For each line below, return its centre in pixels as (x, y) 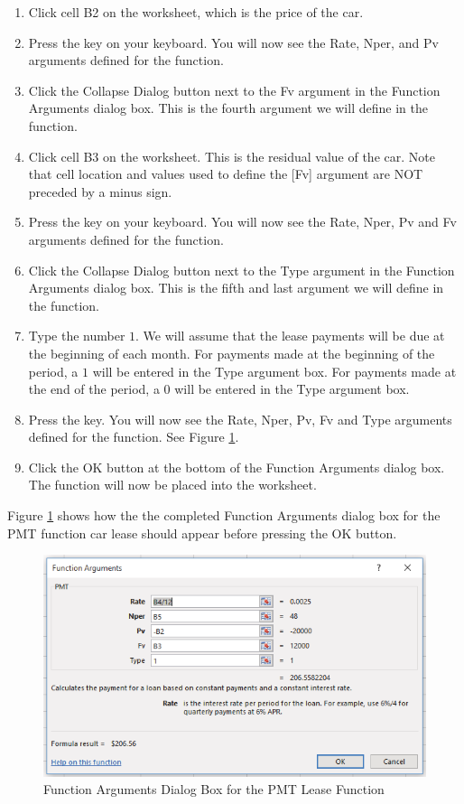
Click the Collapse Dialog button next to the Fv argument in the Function (234, 90)
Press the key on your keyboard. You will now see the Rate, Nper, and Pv (233, 42)
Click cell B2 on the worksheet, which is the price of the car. (196, 12)
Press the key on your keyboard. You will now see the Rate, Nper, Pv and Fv (242, 222)
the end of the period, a (94, 389)
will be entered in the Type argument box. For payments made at (274, 371)
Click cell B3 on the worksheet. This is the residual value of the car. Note (232, 156)
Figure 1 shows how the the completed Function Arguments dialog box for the (224, 515)
